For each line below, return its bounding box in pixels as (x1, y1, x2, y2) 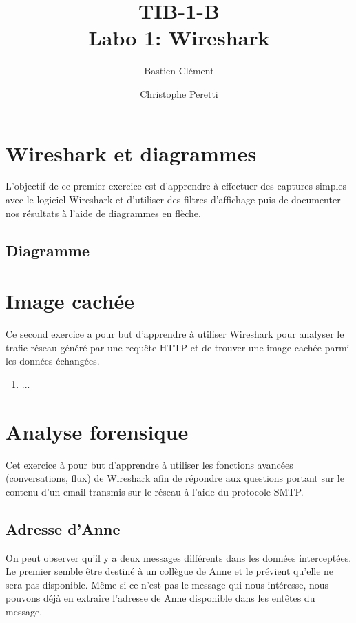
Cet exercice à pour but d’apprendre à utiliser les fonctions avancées (6, 457, 293, 471)
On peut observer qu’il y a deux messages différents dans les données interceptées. (6, 550, 352, 564)
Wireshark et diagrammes (6, 139, 257, 167)
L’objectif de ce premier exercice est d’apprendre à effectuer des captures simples (6, 178, 347, 193)
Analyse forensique (6, 417, 189, 445)
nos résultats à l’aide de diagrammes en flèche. (6, 205, 201, 220)
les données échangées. (6, 354, 100, 368)
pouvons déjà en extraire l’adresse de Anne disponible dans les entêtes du (6, 591, 315, 605)
